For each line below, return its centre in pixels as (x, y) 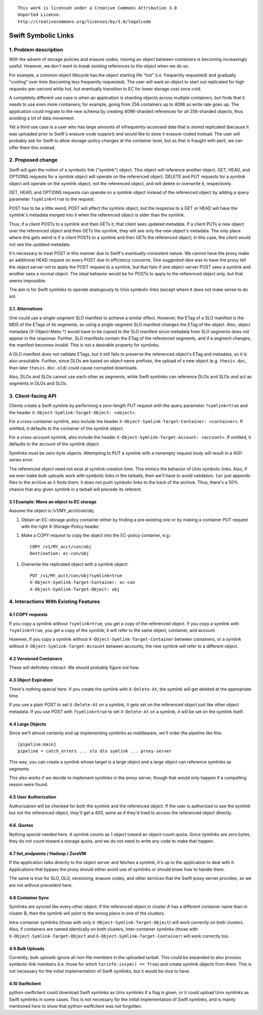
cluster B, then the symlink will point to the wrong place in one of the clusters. (87, 913)
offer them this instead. (32, 147)
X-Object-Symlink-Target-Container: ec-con (83, 583)
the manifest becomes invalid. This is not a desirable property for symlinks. (85, 345)
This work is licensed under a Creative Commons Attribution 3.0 (97, 8)
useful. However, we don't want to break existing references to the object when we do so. (99, 66)
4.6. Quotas (21, 825)
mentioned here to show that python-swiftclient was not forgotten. (75, 1006)
